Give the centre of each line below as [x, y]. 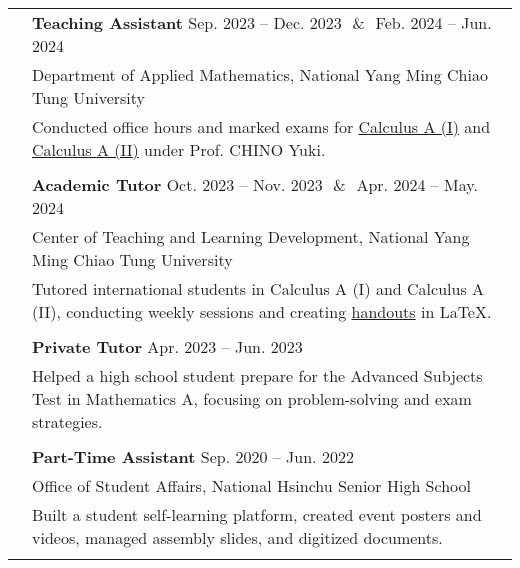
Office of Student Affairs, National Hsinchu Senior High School [251, 485]
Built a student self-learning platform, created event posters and [257, 514]
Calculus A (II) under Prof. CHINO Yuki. [179, 149]
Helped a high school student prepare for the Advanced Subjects [257, 375]
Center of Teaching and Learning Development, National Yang [251, 236]
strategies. [67, 421]
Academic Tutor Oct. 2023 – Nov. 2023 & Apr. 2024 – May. [255, 184]
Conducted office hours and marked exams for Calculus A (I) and [261, 126]
